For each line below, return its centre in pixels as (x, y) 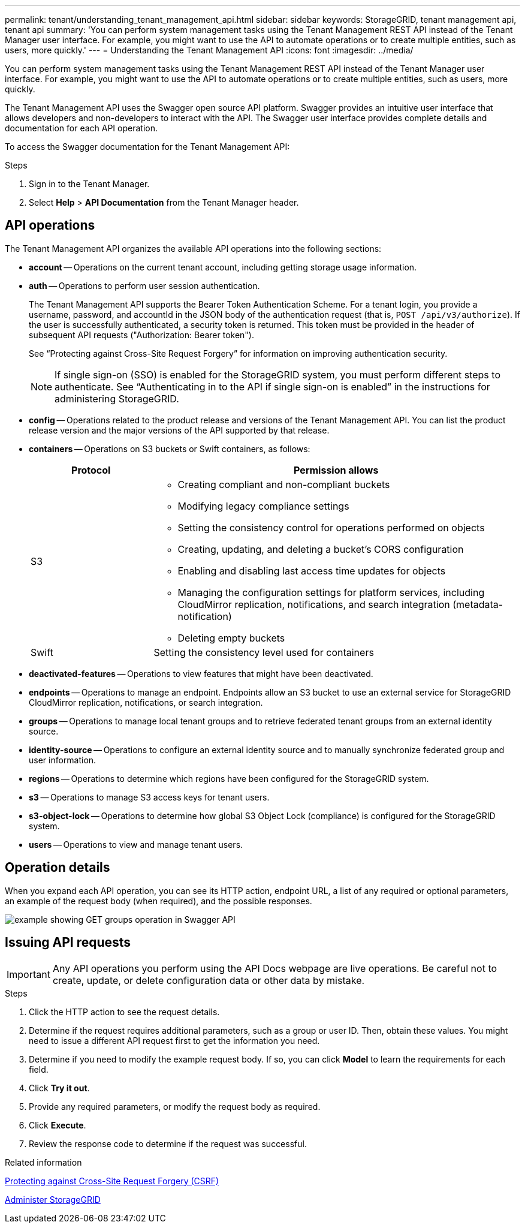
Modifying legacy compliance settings (263, 506)
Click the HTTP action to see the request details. (124, 1012)
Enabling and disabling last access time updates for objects (312, 571)
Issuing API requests (68, 943)
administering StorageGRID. (117, 398)
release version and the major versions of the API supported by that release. (179, 430)
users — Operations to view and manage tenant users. (136, 844)
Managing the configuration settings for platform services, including (331, 592)
